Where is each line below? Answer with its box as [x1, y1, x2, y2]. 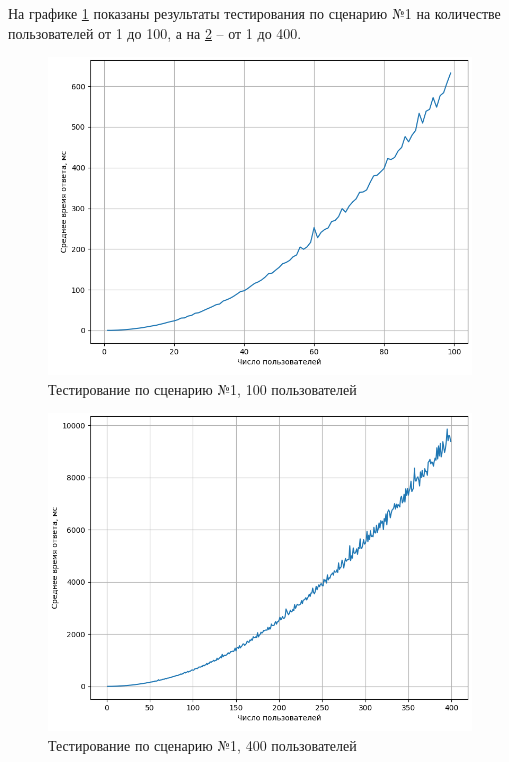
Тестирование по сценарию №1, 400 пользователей [48, 734, 357, 755]
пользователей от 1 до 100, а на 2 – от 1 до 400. [8, 22, 302, 43]
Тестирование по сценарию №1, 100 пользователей [48, 378, 357, 399]
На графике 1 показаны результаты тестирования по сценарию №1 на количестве [8, 3, 501, 23]
